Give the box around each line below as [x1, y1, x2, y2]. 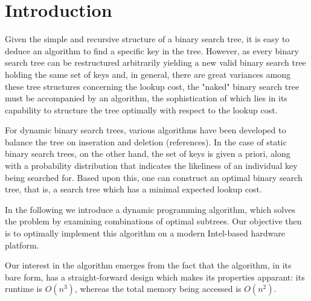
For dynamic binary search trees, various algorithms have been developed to [5, 124, 286, 136]
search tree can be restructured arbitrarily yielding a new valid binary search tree [5, 56, 306, 69]
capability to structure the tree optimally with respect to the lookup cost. [5, 103, 278, 116]
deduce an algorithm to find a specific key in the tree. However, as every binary [5, 44, 299, 57]
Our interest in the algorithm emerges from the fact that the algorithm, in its [5, 259, 292, 271]
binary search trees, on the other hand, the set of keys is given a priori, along [5, 147, 290, 160]
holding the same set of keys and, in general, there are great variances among [5, 68, 290, 80]
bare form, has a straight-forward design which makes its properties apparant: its [5, 270, 305, 283]
